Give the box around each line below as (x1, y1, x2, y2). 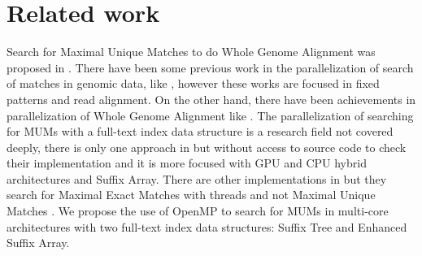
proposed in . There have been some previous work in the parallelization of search (7, 59, 414, 76)
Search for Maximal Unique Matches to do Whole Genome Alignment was (7, 43, 376, 60)
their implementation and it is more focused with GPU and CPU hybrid (7, 154, 367, 171)
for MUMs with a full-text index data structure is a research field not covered (7, 123, 394, 140)
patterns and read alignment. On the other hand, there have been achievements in (7, 90, 416, 107)
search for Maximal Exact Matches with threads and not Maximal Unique (7, 186, 376, 203)
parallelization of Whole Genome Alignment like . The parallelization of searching (7, 106, 414, 124)
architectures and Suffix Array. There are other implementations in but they (7, 170, 387, 187)
